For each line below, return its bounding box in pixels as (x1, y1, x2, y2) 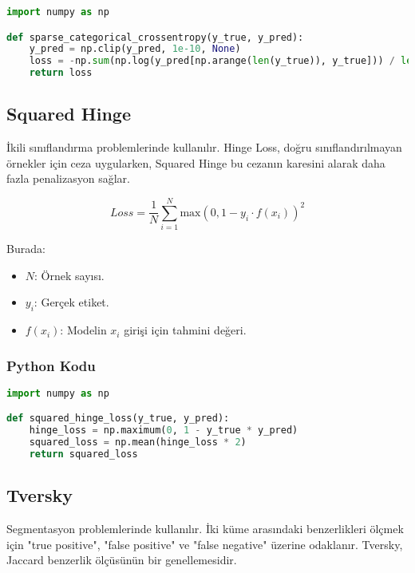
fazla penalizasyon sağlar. (6, 170, 130, 187)
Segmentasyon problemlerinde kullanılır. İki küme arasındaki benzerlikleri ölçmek (6, 520, 404, 537)
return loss (29, 67, 93, 79)
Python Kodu (6, 355, 96, 375)
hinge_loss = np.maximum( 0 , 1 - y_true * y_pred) (29, 425, 298, 437)
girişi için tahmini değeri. (124, 322, 247, 338)
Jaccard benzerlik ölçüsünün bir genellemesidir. (6, 551, 237, 568)
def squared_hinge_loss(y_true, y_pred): (6, 413, 230, 425)
